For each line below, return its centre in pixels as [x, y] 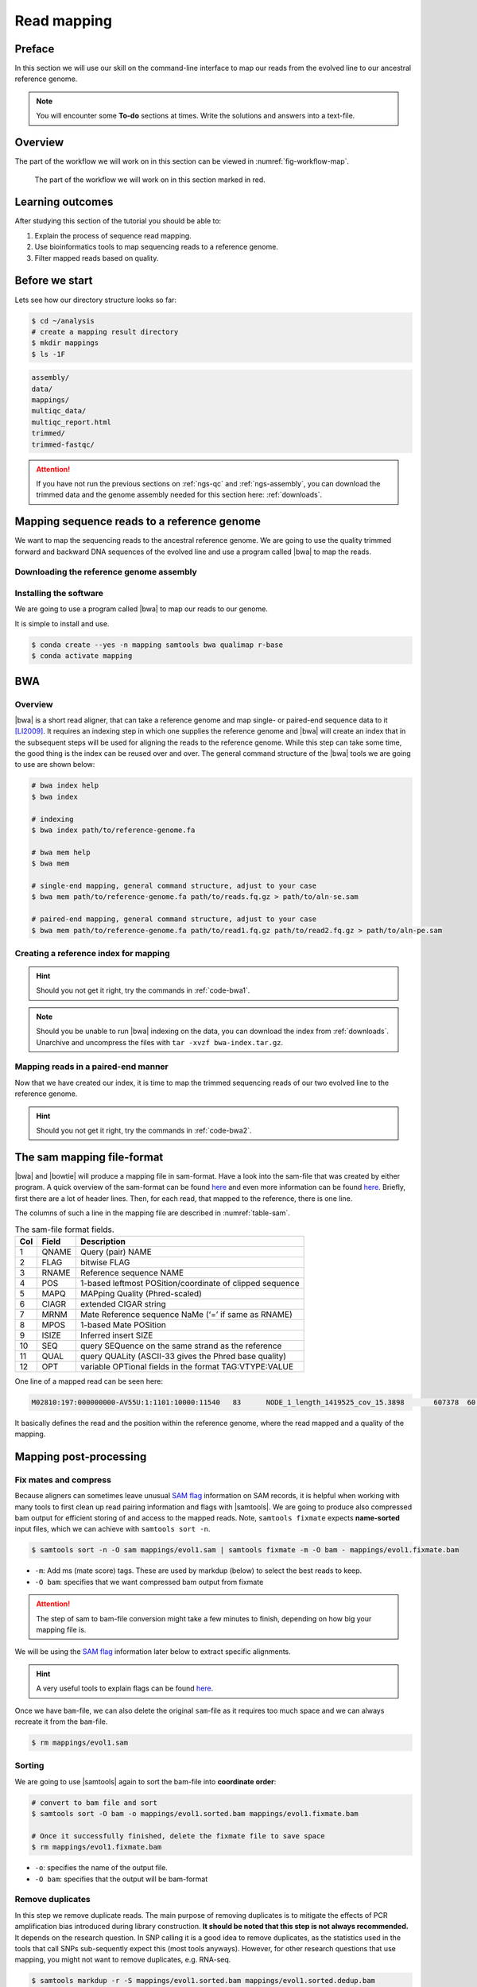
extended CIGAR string [123, 1303]
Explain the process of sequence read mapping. [113, 235]
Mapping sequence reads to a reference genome [138, 522]
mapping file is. [61, 1629]
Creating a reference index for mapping [92, 953]
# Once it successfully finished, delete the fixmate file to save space [178, 1836]
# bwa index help [65, 786]
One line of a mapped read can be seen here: [89, 1381]
